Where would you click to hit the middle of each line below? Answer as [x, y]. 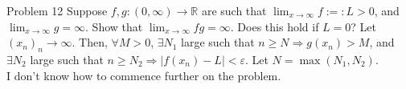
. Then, [90, 42]
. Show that [114, 26]
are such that [234, 10]
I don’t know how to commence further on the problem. [144, 75]
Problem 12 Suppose [57, 10]
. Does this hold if [275, 26]
